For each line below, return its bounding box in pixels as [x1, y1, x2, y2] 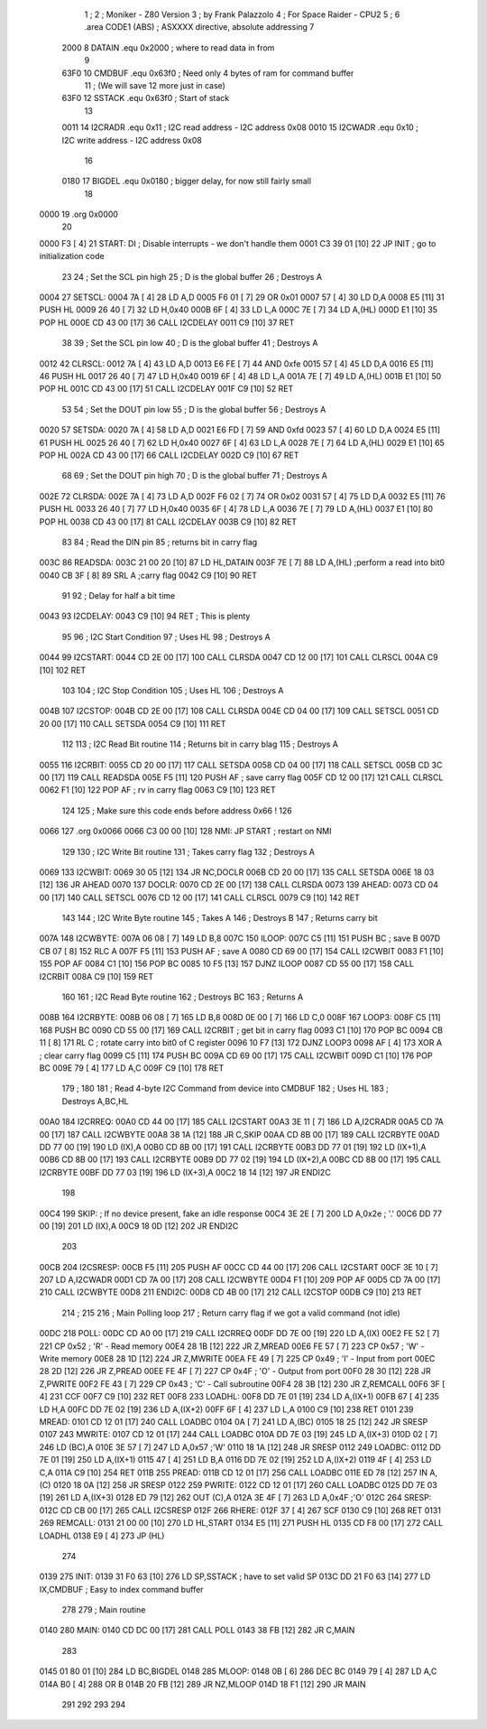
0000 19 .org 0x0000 [39, 209, 119, 220]
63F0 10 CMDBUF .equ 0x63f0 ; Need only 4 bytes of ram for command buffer [61, 68, 354, 79]
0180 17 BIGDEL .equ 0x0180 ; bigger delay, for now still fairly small [61, 176, 311, 187]
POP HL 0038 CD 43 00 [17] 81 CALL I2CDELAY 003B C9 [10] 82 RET [39, 516, 298, 527]
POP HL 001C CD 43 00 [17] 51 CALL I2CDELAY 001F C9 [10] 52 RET [39, 384, 294, 395]
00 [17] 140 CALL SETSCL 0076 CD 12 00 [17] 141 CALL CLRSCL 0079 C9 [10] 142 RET [39, 892, 360, 903]
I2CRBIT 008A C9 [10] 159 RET [39, 971, 153, 981]
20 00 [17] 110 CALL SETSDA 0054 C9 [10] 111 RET [39, 718, 226, 729]
